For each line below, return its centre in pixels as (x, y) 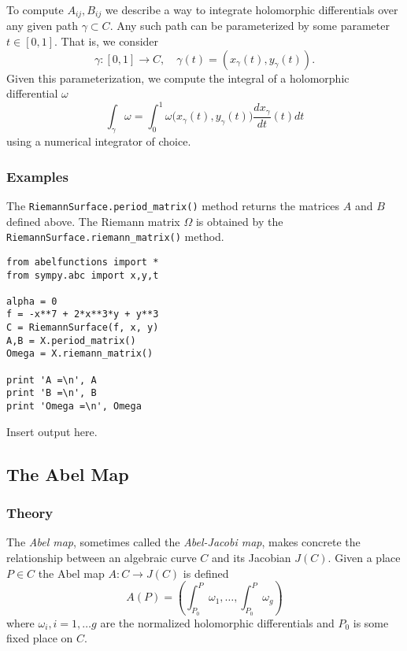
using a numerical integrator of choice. (99, 141)
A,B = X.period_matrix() (71, 340)
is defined (206, 573)
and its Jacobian (252, 557)
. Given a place (364, 557)
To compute (35, 9)
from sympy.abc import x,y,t (83, 275)
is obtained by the (239, 221)
